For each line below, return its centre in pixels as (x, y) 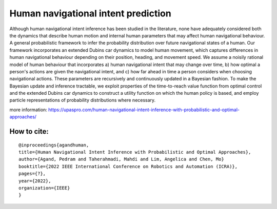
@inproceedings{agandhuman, (54, 145)
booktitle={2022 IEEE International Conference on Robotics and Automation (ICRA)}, (128, 166)
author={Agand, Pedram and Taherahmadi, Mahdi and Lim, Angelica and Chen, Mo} (121, 159)
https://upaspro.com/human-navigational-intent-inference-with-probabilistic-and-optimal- (144, 110)
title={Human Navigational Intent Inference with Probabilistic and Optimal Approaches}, (135, 152)
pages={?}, (32, 174)
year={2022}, (35, 181)
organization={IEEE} (44, 188)
